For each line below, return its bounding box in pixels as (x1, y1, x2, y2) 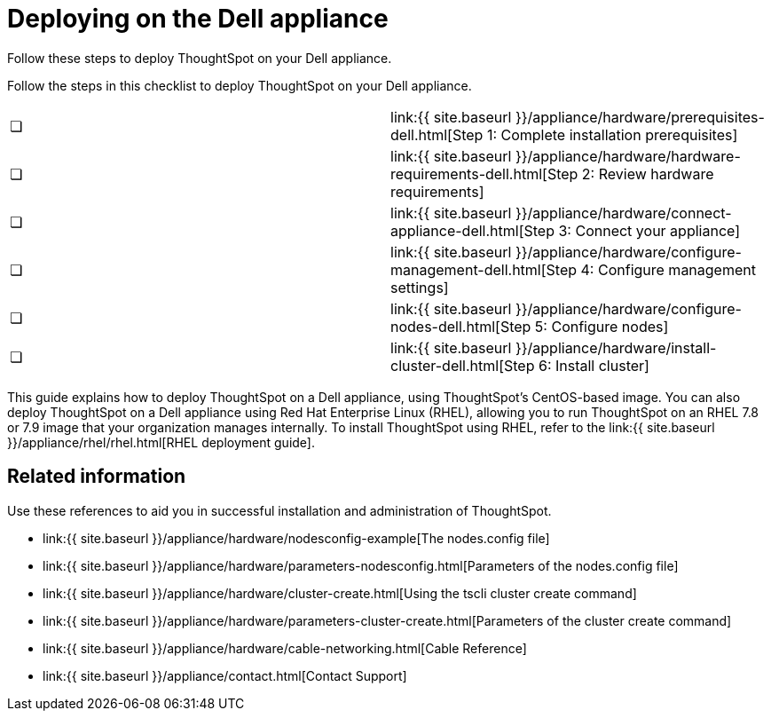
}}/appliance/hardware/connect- (515, 203, 732, 222)
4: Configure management (580, 260, 756, 279)
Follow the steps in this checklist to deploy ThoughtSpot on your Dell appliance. (7, 77, 472, 93)
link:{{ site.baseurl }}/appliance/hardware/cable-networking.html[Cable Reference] (43, 640, 527, 656)
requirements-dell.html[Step (390, 164, 578, 183)
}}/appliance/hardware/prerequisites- (515, 107, 765, 126)
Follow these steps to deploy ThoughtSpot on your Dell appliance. (7, 50, 392, 66)
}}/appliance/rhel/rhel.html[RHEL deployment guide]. (7, 434, 315, 450)
